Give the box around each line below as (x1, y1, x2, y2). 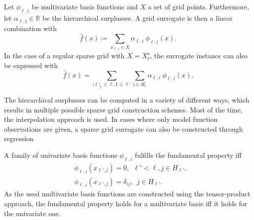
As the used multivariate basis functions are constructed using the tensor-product (4, 188, 251, 199)
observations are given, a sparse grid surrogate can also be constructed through (4, 123, 243, 134)
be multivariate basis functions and (32, 1, 138, 11)
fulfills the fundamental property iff (135, 149, 242, 160)
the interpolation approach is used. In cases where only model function (4, 114, 218, 124)
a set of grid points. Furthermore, (148, 1, 249, 11)
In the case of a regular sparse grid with (4, 50, 125, 61)
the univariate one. (4, 208, 61, 218)
